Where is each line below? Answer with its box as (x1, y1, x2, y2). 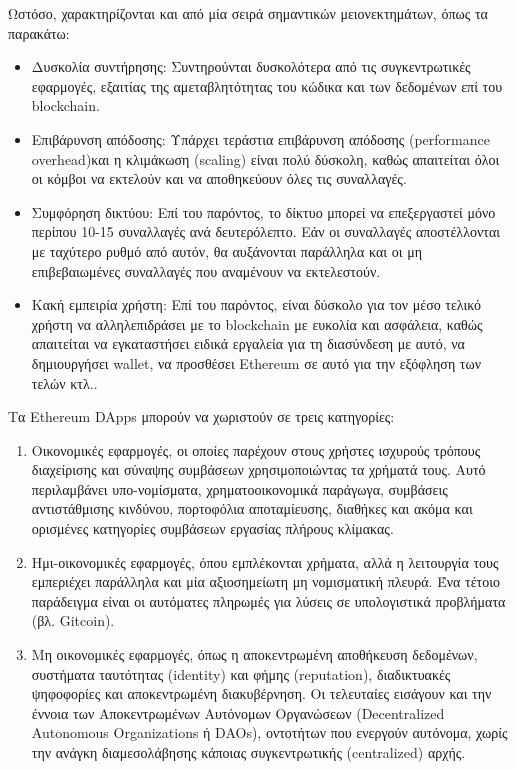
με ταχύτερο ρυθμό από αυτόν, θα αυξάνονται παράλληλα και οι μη (31, 240, 423, 261)
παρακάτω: (8, 22, 70, 43)
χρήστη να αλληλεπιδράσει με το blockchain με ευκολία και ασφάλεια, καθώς (31, 313, 483, 334)
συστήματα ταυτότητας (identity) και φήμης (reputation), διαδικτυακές (31, 663, 451, 684)
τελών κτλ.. (31, 372, 98, 393)
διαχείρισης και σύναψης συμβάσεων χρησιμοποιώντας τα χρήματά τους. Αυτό (31, 459, 486, 480)
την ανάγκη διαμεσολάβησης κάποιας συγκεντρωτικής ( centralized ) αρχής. (31, 742, 466, 762)
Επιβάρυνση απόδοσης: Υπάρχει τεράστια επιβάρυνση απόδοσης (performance (31, 128, 490, 149)
